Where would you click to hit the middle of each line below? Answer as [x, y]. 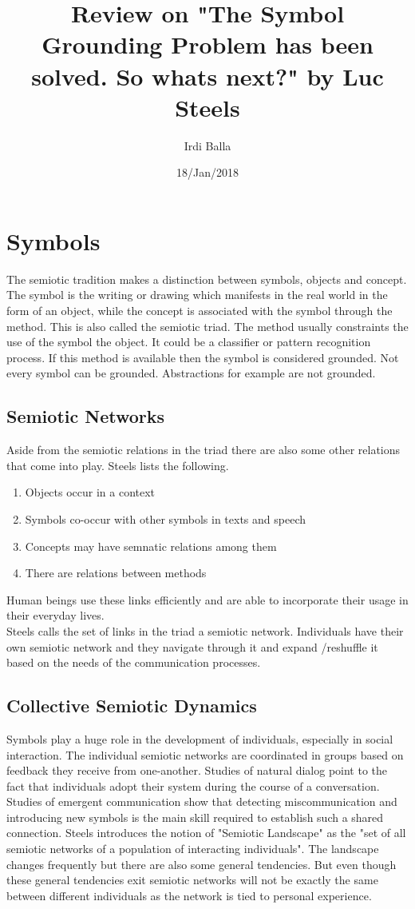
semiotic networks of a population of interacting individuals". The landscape [193, 849]
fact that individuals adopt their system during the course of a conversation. [193, 785]
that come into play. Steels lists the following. [118, 465]
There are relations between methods [116, 573]
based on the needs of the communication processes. [134, 662]
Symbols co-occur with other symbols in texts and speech [166, 518]
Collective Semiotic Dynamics [132, 706]
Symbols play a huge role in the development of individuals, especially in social [200, 738]
